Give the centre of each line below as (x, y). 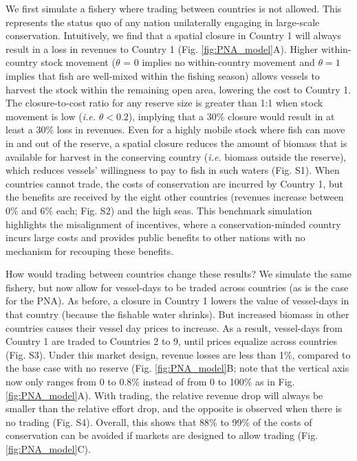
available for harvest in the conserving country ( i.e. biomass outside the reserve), (176, 156)
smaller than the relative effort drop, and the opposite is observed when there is (174, 408)
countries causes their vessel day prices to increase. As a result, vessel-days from (174, 327)
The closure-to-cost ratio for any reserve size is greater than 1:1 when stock (164, 103)
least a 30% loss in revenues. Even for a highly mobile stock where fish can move (175, 130)
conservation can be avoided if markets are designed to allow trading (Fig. (162, 435)
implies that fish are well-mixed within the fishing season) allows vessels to (163, 75)
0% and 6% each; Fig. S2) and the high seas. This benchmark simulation (159, 210)
